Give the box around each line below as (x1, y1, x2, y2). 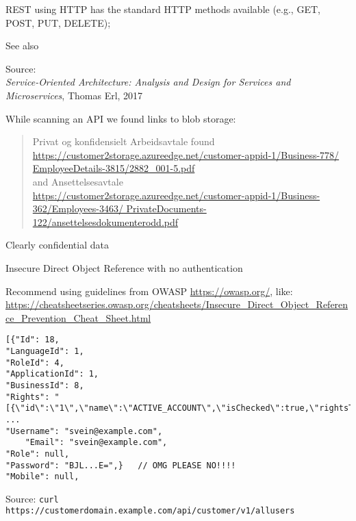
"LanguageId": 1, (5, 346, 84, 356)
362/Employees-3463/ (32, 201, 123, 216)
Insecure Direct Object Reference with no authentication (5, 260, 243, 275)
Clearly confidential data (5, 238, 109, 252)
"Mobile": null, (5, 472, 79, 482)
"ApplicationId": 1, (5, 369, 99, 379)
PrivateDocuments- (126, 201, 207, 216)
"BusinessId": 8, (5, 380, 84, 390)
